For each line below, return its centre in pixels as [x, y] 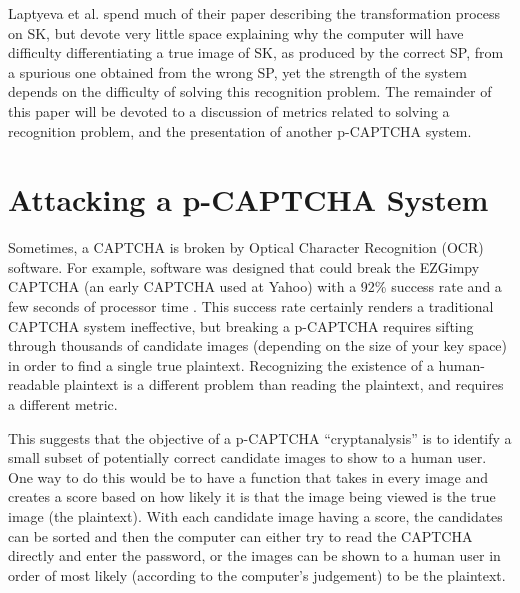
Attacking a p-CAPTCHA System [248, 199]
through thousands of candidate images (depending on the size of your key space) [258, 345]
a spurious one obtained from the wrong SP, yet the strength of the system [237, 71]
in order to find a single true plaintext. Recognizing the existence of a [221, 364]
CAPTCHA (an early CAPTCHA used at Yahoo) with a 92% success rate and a [255, 286]
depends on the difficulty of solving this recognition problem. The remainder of [250, 91]
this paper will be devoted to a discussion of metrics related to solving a [229, 110]
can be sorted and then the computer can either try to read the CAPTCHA [240, 535]
